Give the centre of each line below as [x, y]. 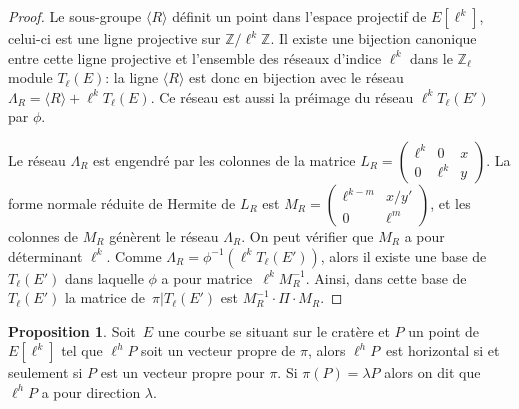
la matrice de [105, 297]
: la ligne [132, 77]
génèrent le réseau [164, 235]
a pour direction [91, 391]
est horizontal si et [443, 350]
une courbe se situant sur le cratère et [273, 330]
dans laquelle [104, 277]
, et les [450, 202]
